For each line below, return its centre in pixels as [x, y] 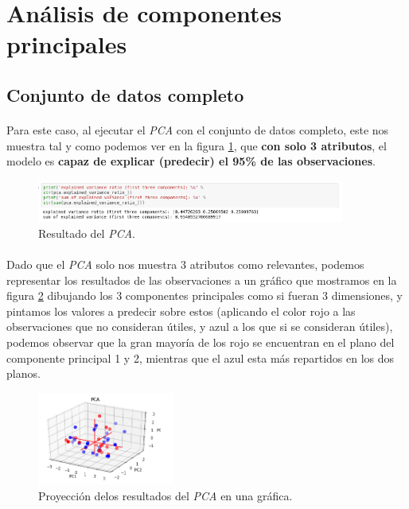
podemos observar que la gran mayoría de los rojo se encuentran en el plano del [201, 342]
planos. [23, 373]
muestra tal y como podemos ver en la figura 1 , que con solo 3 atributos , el [197, 145]
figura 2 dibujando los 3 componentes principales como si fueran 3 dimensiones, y [204, 295]
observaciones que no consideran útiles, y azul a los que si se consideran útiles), [200, 326]
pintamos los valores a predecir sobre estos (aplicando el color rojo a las [181, 311]
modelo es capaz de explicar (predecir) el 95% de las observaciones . [191, 161]
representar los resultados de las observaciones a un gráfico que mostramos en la [202, 280]
